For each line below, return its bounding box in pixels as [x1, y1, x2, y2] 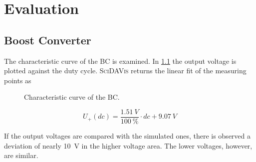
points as [4, 75, 31, 85]
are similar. [4, 150, 38, 161]
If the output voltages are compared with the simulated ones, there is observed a [4, 131, 251, 141]
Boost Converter [4, 32, 91, 47]
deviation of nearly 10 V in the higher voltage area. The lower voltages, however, [4, 140, 253, 151]
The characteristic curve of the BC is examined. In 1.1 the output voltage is [4, 55, 237, 66]
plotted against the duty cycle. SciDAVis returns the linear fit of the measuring [4, 65, 247, 76]
